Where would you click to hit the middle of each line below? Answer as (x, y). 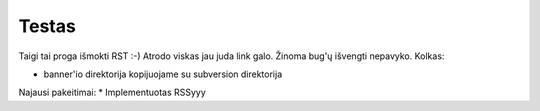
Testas (47, 26)
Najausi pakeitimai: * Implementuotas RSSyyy (112, 92)
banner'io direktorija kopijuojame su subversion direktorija (163, 74)
